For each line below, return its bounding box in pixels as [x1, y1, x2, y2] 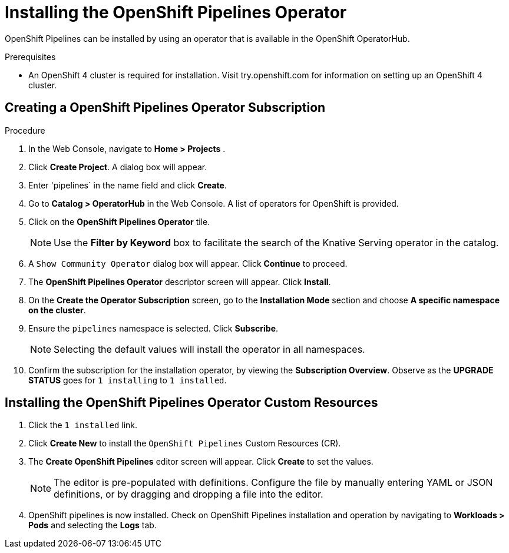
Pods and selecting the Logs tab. [28, 520, 157, 531]
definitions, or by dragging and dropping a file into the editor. [54, 488, 323, 501]
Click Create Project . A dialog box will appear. [28, 161, 207, 172]
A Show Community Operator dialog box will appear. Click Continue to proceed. [28, 258, 348, 269]
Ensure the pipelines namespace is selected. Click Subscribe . [28, 323, 279, 333]
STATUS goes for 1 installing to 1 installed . [28, 375, 227, 385]
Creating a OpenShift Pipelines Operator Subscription [5, 100, 326, 115]
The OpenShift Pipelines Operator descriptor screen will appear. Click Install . [28, 276, 331, 287]
